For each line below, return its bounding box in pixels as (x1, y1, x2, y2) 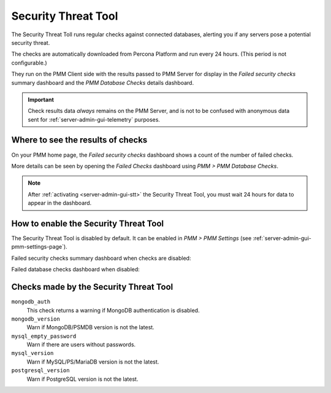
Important (28, 96, 55, 103)
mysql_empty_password (11, 332, 77, 340)
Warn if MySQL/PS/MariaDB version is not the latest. (26, 358, 159, 365)
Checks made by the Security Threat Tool (11, 282, 173, 292)
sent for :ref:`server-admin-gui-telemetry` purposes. (28, 115, 161, 123)
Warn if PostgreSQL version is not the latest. (26, 375, 139, 383)
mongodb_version (11, 315, 61, 322)
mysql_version (11, 350, 54, 357)
